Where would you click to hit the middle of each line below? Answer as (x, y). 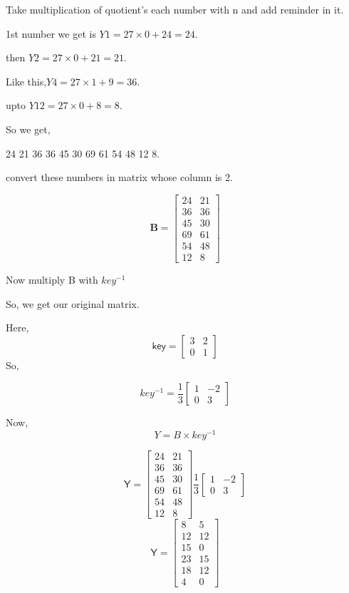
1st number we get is (51, 33)
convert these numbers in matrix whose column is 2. (119, 177)
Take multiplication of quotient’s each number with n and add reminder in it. (175, 9)
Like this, (26, 81)
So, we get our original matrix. (73, 303)
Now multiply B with (52, 279)
